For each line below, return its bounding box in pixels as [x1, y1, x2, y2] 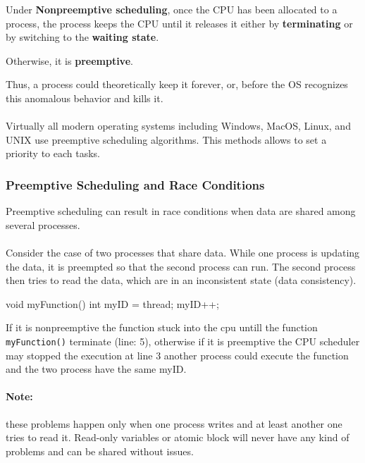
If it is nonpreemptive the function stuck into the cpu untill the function [6, 320, 318, 335]
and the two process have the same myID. [6, 362, 187, 376]
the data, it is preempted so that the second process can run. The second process [6, 259, 356, 273]
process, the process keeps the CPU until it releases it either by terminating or [6, 16, 353, 30]
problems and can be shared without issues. [6, 443, 194, 458]
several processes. [6, 217, 80, 232]
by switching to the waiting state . [6, 30, 159, 44]
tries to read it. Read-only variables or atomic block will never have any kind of [6, 430, 349, 445]
